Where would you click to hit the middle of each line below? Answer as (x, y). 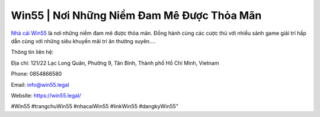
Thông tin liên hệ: (32, 52)
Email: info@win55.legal (40, 84)
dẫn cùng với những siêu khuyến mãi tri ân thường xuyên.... (83, 41)
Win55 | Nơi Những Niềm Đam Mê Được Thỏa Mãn (136, 15)
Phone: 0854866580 (36, 74)
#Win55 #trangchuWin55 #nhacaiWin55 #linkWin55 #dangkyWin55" (95, 106)
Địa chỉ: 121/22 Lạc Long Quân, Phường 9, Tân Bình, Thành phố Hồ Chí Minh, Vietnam (115, 63)
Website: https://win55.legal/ (46, 95)
